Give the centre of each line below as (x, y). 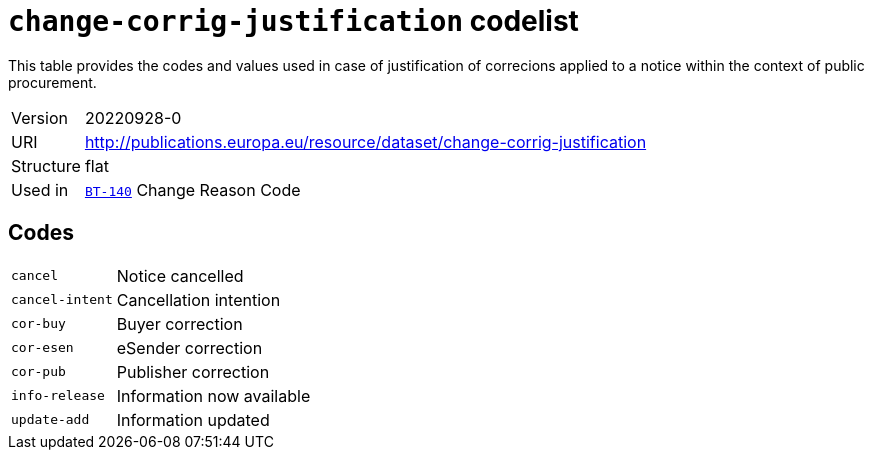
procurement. (52, 82)
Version (39, 117)
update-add (50, 420)
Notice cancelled (180, 275)
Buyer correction (179, 323)
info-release (58, 396)
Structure (46, 165)
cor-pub (38, 372)
